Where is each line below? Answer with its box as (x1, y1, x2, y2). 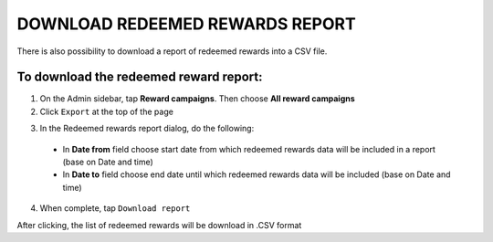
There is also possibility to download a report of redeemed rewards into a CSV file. (16, 46, 328, 57)
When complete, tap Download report (39, 203, 191, 214)
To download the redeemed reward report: (16, 69, 263, 85)
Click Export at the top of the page (39, 106, 173, 117)
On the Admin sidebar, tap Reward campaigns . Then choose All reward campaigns (39, 93, 355, 104)
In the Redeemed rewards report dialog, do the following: (39, 123, 255, 134)
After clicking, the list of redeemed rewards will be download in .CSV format (16, 219, 302, 230)
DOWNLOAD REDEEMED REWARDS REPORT (16, 14, 356, 34)
